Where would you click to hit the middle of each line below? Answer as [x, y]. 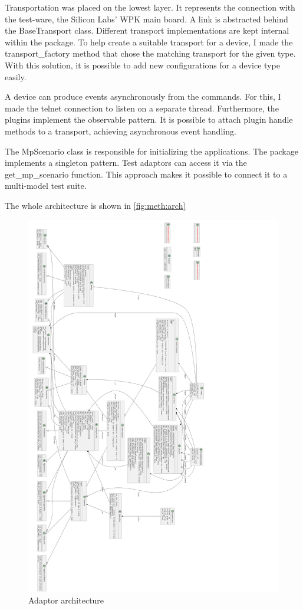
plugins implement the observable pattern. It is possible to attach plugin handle [149, 119]
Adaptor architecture [66, 600]
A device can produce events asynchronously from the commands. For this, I [143, 96]
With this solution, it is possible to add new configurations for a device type [142, 65]
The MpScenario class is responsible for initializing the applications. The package [151, 151]
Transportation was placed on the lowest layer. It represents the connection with [150, 7]
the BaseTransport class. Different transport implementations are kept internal [147, 30]
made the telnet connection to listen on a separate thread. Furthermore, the [142, 108]
